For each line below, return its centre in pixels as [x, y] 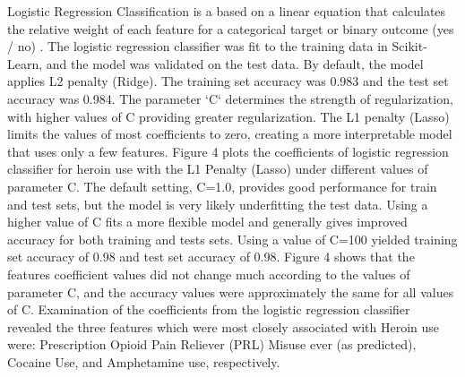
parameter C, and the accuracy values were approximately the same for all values [231, 291]
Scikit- [409, 46]
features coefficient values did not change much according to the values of [209, 274]
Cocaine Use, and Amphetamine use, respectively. [144, 361]
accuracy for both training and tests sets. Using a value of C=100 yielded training [232, 239]
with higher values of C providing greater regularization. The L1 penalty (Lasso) [228, 116]
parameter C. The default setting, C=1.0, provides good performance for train [222, 186]
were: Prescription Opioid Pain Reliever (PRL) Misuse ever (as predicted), [212, 344]
